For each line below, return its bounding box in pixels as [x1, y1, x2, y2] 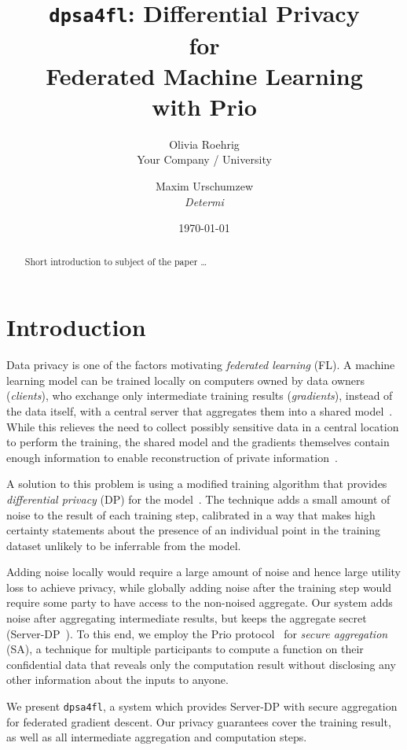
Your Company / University [137, 151, 272, 168]
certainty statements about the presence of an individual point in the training [6, 522, 380, 538]
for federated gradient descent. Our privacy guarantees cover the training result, [6, 713, 391, 730]
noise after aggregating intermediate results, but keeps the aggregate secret [6, 610, 367, 626]
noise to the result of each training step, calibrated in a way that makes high [6, 506, 376, 523]
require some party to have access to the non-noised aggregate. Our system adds [6, 594, 393, 611]
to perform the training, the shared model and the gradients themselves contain [6, 434, 390, 450]
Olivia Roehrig [169, 135, 240, 152]
